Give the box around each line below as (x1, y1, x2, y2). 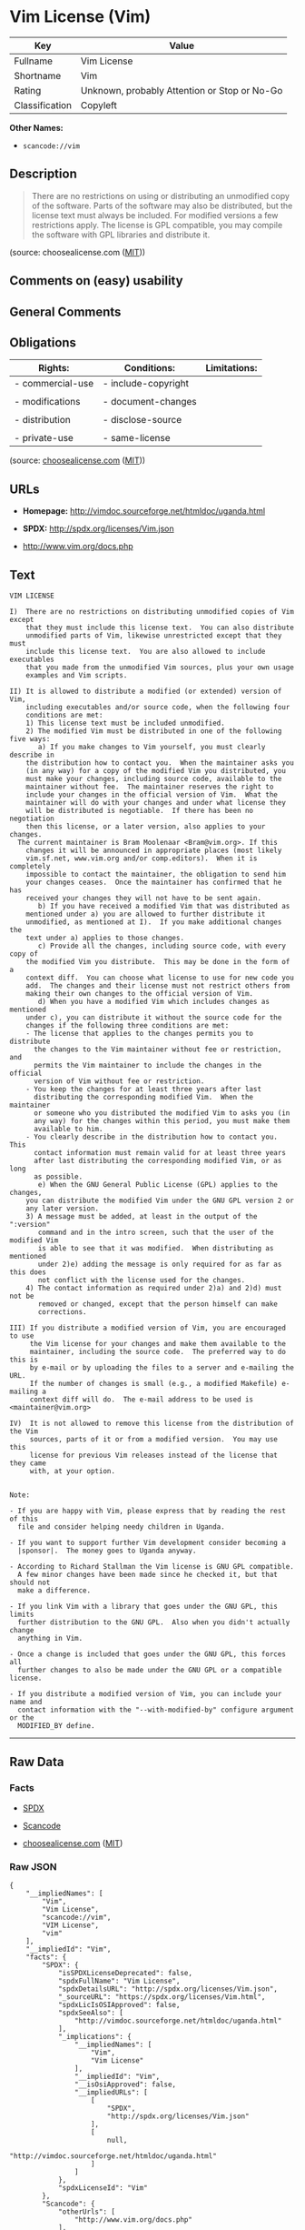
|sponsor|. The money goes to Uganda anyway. (17, 1546, 197, 1555)
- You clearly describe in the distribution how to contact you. (25, 1132, 279, 1141)
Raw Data (9, 1754, 65, 1770)
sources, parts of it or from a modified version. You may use (29, 1434, 279, 1443)
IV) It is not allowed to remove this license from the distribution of (9, 1419, 295, 1428)
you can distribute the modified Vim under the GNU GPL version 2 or (25, 1196, 295, 1205)
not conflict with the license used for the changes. (37, 1275, 246, 1284)
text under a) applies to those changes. (25, 933, 184, 942)
